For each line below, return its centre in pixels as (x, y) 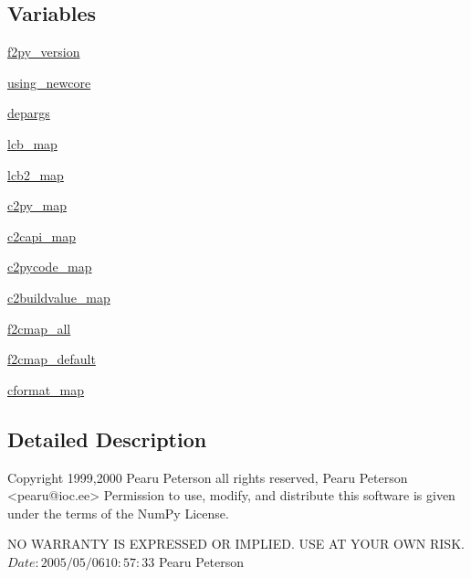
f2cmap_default (52, 359)
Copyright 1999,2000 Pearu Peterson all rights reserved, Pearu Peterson (208, 477)
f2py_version (44, 52)
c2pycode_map (50, 267)
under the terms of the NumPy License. (118, 513)
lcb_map (32, 143)
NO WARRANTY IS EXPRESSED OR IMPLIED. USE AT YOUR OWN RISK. (236, 544)
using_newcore (49, 82)
